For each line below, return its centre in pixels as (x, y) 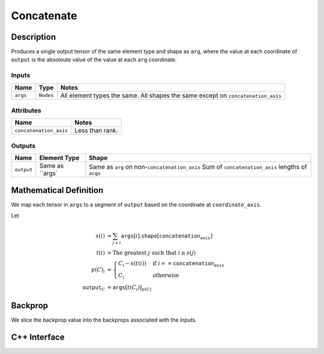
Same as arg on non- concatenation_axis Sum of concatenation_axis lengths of (198, 166)
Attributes (26, 110)
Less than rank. (96, 130)
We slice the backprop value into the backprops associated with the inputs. (104, 320)
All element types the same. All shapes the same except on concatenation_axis (171, 95)
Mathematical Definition (57, 190)
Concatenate (44, 16)
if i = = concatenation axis (188, 264)
